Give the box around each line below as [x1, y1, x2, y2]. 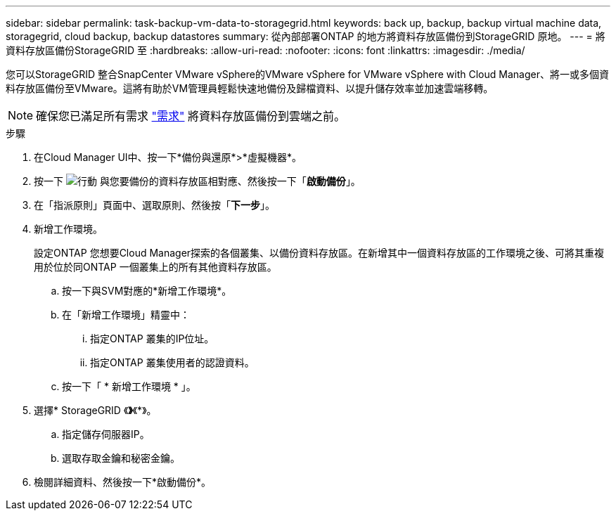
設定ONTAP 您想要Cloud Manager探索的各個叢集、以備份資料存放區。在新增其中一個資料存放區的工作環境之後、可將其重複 [34, 247, 605, 259]
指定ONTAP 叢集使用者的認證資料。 [90, 356, 255, 368]
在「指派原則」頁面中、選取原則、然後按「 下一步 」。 [34, 199, 275, 211]
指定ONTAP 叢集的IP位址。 [90, 333, 214, 344]
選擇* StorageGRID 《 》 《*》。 [34, 404, 157, 416]
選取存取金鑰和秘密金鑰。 [62, 452, 180, 464]
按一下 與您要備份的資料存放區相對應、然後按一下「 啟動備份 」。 [34, 175, 361, 187]
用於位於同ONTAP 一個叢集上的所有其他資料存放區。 [34, 261, 277, 273]
